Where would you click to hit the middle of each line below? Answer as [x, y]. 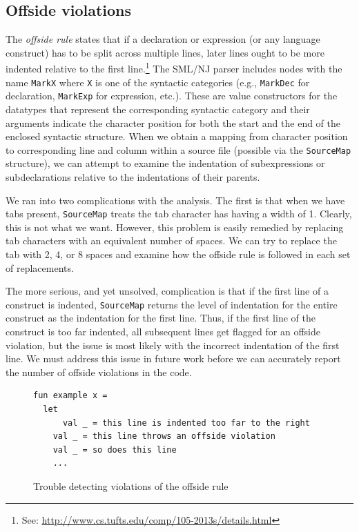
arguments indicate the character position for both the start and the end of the [173, 122]
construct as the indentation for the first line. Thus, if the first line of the [161, 318]
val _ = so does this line [115, 450]
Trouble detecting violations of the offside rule [131, 485]
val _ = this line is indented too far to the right [186, 423]
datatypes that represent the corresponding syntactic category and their [158, 109]
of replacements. [40, 267]
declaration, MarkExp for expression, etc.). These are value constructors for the [172, 96]
